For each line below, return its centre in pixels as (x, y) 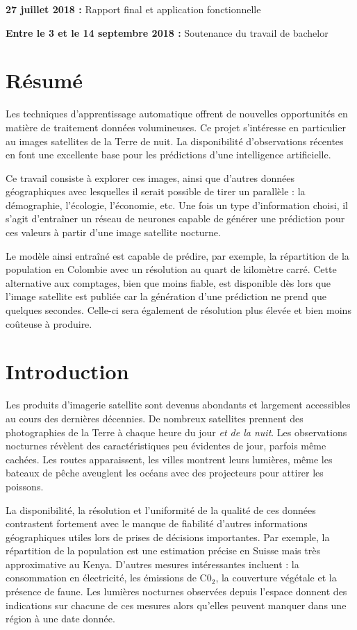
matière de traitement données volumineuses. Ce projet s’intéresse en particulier (176, 127)
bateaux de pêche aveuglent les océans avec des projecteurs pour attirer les (165, 473)
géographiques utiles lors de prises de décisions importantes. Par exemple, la (168, 537)
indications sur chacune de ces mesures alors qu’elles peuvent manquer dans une (176, 605)
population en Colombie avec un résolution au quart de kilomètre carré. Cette (171, 269)
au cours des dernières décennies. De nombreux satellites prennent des (155, 418)
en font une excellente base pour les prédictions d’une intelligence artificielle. (168, 155)
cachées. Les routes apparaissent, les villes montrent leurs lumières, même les (169, 459)
